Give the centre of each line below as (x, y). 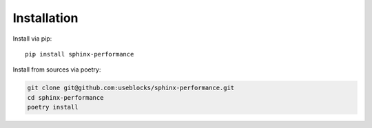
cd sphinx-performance (65, 97)
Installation (45, 18)
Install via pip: (32, 39)
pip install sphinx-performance (80, 54)
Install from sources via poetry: (57, 70)
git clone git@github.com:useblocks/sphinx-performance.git (131, 88)
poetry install (53, 107)
